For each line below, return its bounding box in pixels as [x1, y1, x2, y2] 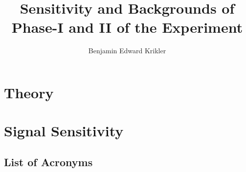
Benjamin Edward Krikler [88, 45, 166, 56]
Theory [4, 82, 54, 102]
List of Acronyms [4, 154, 93, 169]
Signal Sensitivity [4, 121, 124, 141]
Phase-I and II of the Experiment [11, 17, 243, 37]
